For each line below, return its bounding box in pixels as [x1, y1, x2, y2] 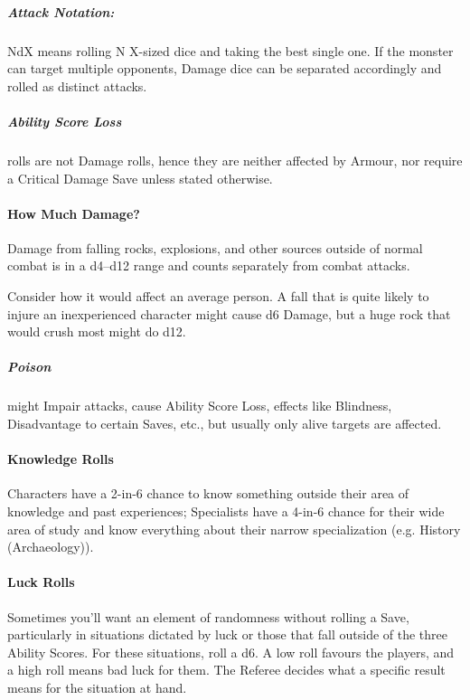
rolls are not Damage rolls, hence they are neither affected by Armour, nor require [7, 150, 463, 169]
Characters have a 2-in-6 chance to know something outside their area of [7, 484, 409, 503]
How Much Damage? [7, 203, 140, 222]
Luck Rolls [7, 572, 75, 591]
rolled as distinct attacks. [7, 76, 147, 95]
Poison [7, 357, 52, 376]
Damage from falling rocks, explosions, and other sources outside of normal [7, 238, 423, 257]
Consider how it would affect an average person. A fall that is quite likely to [7, 287, 429, 306]
